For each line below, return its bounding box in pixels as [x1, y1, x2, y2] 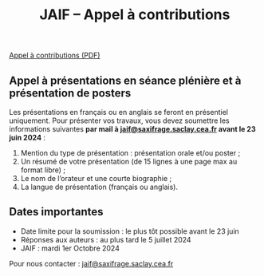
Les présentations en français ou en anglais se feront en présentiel [9, 108, 228, 116]
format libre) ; [20, 165, 66, 175]
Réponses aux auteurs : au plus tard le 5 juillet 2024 [20, 235, 191, 244]
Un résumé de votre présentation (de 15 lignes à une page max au [20, 157, 238, 166]
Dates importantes [9, 205, 104, 219]
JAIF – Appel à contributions [39, 6, 231, 24]
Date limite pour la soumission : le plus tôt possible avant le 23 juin [20, 226, 240, 236]
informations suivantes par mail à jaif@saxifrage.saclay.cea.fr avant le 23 [9, 124, 256, 133]
